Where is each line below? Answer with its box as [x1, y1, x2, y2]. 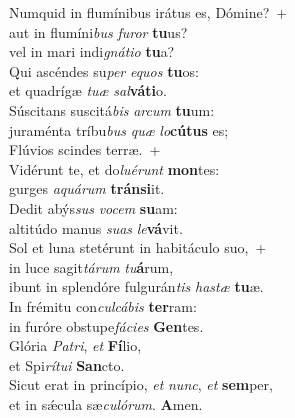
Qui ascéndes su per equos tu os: [9, 60, 199, 81]
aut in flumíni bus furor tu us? [9, 21, 188, 42]
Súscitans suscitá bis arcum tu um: [9, 99, 215, 120]
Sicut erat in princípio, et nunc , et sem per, [9, 374, 273, 395]
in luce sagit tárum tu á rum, [9, 256, 174, 277]
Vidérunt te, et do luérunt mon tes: [9, 158, 220, 179]
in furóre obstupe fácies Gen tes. [9, 315, 204, 336]
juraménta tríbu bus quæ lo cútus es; [9, 119, 229, 140]
